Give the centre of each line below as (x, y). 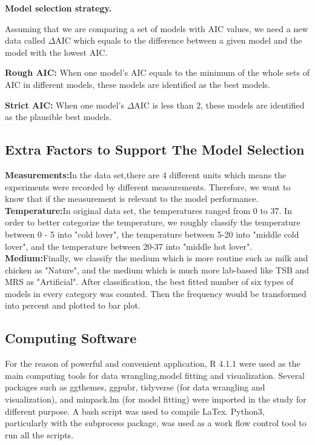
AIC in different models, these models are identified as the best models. (138, 84)
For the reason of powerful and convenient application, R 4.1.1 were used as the (153, 363)
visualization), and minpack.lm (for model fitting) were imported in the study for (156, 399)
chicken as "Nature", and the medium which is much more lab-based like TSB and (157, 269)
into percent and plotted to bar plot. (73, 305)
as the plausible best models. (58, 117)
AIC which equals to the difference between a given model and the (179, 40)
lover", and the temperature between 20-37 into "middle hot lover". (129, 246)
